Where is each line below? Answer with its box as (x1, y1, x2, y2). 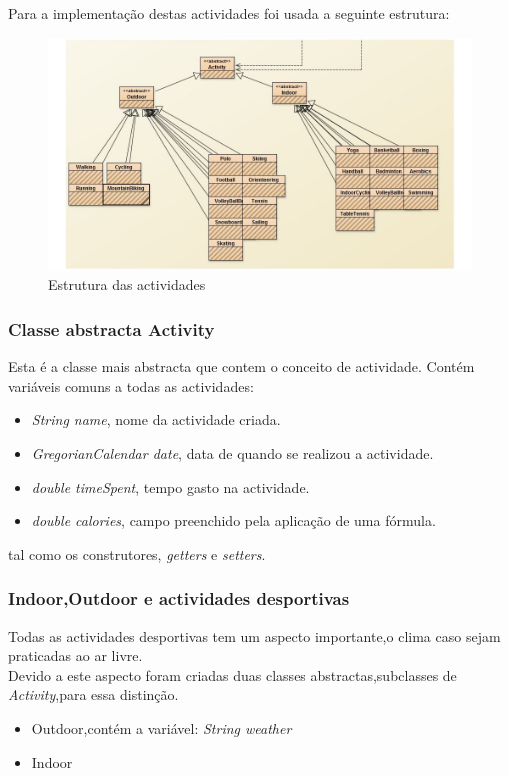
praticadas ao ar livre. (8, 645, 143, 666)
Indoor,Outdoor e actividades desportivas (8, 586, 350, 611)
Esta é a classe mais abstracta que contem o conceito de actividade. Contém (8, 356, 475, 377)
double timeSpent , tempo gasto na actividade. (31, 476, 310, 497)
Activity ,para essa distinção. (8, 684, 179, 705)
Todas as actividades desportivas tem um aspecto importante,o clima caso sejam (8, 625, 501, 646)
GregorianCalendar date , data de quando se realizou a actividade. (31, 442, 434, 463)
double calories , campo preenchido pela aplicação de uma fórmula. (31, 510, 436, 531)
